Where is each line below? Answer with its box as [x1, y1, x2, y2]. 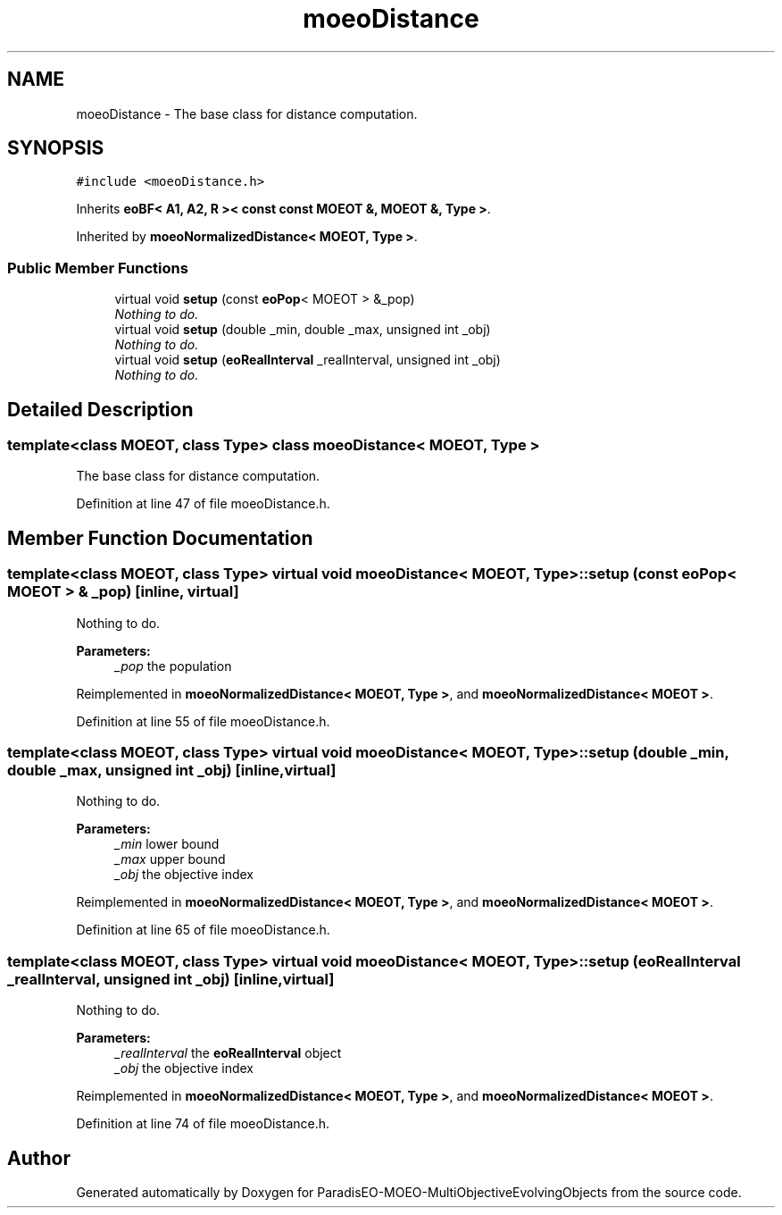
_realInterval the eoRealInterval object [114, 1045, 342, 1061]
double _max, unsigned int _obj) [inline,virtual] [7, 761, 337, 779]
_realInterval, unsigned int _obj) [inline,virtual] [7, 969, 335, 988]
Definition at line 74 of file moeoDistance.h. [76, 1116, 330, 1132]
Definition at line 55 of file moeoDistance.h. [76, 713, 330, 729]
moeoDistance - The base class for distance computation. [76, 105, 418, 121]
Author [7, 1146, 71, 1169]
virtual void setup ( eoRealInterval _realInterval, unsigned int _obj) [114, 352, 501, 368]
